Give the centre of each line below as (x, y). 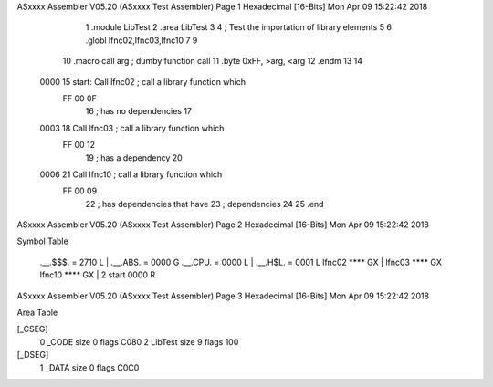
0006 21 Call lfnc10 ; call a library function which (131, 174)
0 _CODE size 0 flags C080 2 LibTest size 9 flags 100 (139, 341)
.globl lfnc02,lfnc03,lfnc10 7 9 (142, 40)
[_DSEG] (33, 355)
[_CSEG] (33, 329)
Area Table (37, 313)
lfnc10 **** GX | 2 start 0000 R (97, 275)
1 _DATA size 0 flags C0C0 (89, 367)
